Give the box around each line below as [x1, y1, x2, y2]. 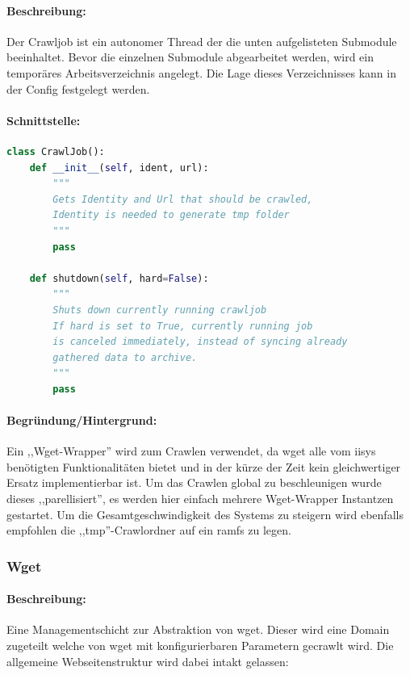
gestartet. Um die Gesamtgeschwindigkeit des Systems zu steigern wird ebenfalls [6, 505, 404, 522]
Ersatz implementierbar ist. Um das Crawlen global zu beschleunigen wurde [6, 474, 382, 491]
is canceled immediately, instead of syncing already [52, 336, 348, 348]
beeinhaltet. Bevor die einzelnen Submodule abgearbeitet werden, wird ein [6, 48, 374, 65]
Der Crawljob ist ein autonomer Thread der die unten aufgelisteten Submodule [6, 32, 397, 49]
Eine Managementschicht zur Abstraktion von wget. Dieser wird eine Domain [6, 621, 390, 638]
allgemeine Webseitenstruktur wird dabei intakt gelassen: [6, 652, 289, 669]
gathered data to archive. [52, 351, 198, 363]
